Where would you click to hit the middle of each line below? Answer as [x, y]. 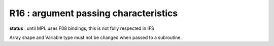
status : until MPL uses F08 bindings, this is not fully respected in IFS [82, 28]
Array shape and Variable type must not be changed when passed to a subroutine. [96, 37]
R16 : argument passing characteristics [94, 13]
